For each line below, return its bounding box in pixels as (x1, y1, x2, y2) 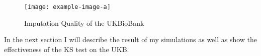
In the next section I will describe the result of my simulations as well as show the (4, 34, 257, 45)
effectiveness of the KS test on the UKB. (4, 44, 129, 54)
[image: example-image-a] (24, 3, 111, 10)
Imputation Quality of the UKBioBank (24, 17, 144, 28)
